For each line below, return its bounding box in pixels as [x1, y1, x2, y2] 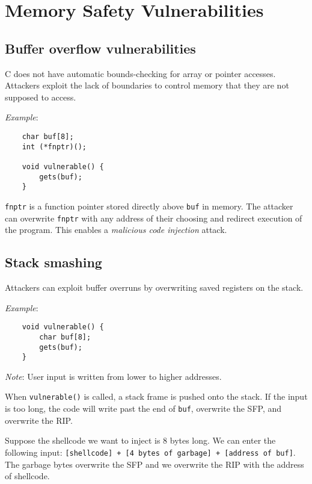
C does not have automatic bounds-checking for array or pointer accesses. [5, 67, 276, 79]
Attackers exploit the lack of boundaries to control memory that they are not [5, 79, 289, 92]
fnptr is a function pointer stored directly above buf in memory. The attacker [5, 199, 293, 212]
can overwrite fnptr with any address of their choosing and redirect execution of [5, 211, 302, 224]
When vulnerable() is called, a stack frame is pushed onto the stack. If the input [5, 390, 308, 403]
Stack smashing [5, 253, 102, 271]
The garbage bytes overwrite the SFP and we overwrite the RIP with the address [5, 458, 304, 470]
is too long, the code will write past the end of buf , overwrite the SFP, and [5, 402, 282, 415]
